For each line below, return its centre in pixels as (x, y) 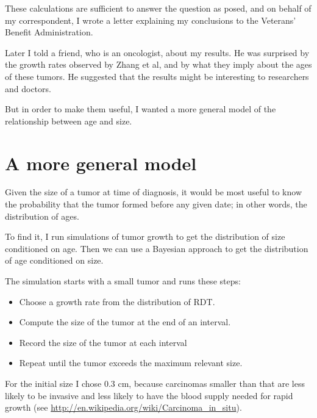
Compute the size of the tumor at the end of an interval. (125, 322)
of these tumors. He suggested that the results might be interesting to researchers (157, 76)
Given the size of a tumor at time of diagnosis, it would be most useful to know (153, 192)
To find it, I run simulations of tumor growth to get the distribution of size (145, 236)
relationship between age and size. (69, 121)
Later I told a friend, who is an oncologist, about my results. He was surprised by (157, 52)
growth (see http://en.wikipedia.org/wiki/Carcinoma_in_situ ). (123, 407)
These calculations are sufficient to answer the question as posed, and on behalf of (158, 8)
